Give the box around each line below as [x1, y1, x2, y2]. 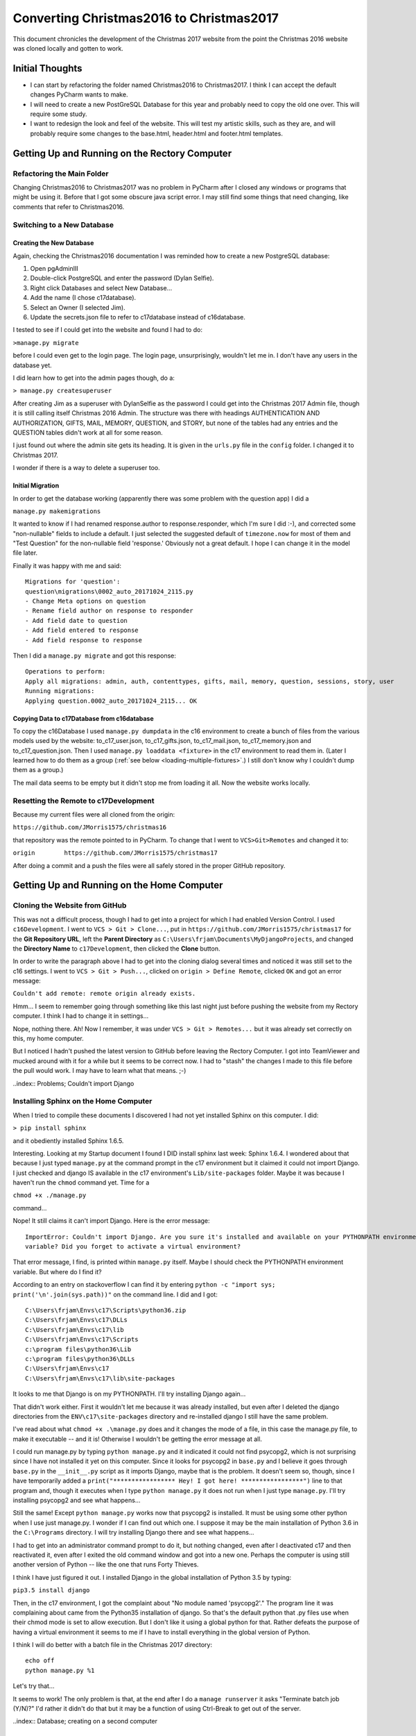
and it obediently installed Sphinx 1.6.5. [12, 1136, 124, 1145]
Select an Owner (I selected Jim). [30, 303, 125, 312]
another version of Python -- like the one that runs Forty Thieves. [12, 1560, 199, 1569]
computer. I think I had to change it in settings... [12, 1012, 149, 1020]
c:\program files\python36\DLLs [25, 1355, 135, 1362]
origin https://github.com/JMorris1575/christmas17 [12, 849, 218, 857]
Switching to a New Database [12, 219, 114, 229]
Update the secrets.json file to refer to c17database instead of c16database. [30, 313, 245, 322]
